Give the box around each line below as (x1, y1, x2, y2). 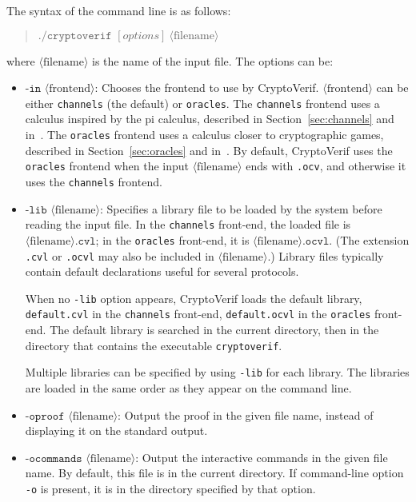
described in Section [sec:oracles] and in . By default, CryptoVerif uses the (25, 141, 393, 158)
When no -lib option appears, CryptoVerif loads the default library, (25, 289, 362, 306)
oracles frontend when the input (25, 157, 189, 174)
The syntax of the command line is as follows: (6, 2, 231, 18)
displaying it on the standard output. (25, 422, 208, 439)
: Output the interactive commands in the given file (135, 448, 388, 465)
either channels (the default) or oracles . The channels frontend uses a (25, 94, 380, 111)
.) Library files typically (267, 247, 384, 264)
